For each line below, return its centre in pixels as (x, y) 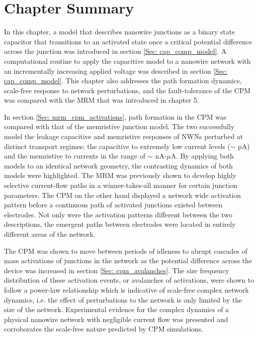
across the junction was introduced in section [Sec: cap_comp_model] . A (115, 51)
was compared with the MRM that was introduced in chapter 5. (102, 100)
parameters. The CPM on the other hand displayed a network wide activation (123, 195)
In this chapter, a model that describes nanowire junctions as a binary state (120, 32)
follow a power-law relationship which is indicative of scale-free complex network (127, 289)
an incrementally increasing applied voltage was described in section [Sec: (116, 71)
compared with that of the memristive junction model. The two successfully (119, 126)
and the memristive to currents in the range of (75, 156)
